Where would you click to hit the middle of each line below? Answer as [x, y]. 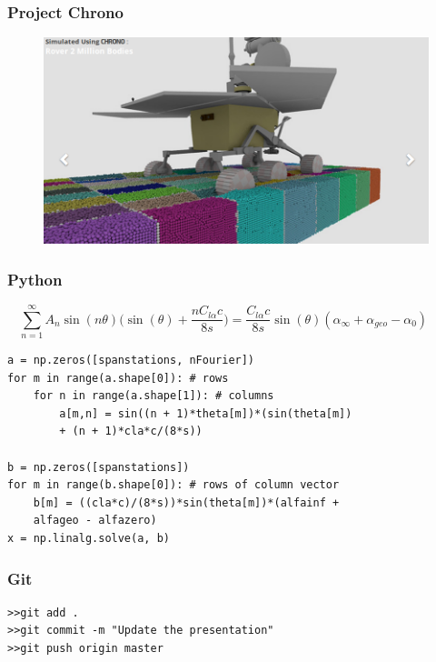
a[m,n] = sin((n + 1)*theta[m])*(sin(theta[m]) [206, 413]
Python [35, 279]
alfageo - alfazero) [95, 521]
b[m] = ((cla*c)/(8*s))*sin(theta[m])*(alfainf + [186, 502]
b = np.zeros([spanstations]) [99, 467]
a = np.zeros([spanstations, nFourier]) [131, 361]
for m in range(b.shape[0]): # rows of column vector [173, 485]
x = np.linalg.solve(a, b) [89, 538]
